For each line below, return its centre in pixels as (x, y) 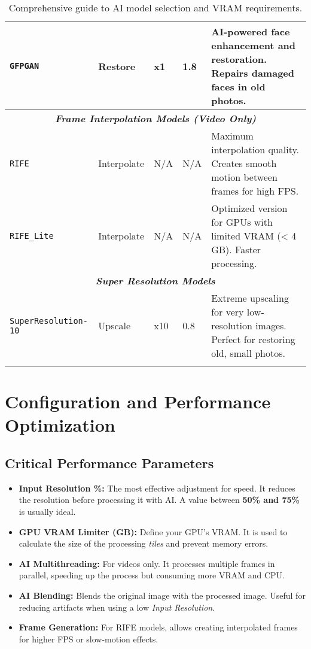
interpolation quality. (255, 149)
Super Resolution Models (155, 280)
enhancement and (254, 45)
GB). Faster (236, 249)
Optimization (60, 425)
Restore (117, 66)
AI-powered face (251, 31)
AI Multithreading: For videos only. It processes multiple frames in (147, 563)
